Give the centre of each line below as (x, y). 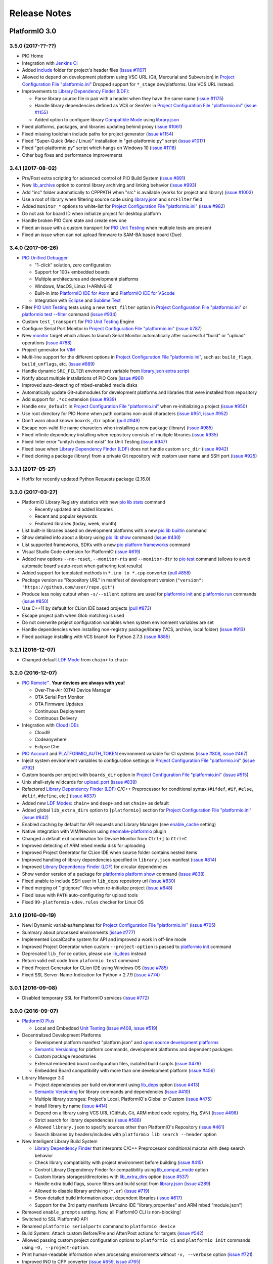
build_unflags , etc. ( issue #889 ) (58, 364)
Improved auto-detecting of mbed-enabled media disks (80, 385)
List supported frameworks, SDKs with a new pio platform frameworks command (106, 545)
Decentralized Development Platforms (61, 1035)
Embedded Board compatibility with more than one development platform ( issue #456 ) (125, 1071)
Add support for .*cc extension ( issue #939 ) (69, 399)
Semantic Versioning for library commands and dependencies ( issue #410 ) (112, 1092)
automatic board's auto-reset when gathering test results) (82, 566)
